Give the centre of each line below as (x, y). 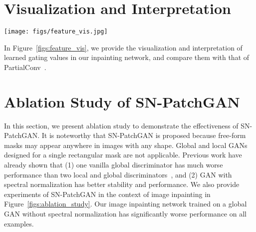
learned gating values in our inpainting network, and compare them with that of (127, 57)
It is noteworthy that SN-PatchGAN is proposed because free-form (144, 135)
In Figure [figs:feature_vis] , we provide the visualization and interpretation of (123, 47)
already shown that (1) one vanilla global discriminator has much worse (114, 165)
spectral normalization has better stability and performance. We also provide (122, 184)
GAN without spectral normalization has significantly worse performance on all (125, 214)
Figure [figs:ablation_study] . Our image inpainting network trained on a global (126, 204)
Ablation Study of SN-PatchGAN (122, 101)
